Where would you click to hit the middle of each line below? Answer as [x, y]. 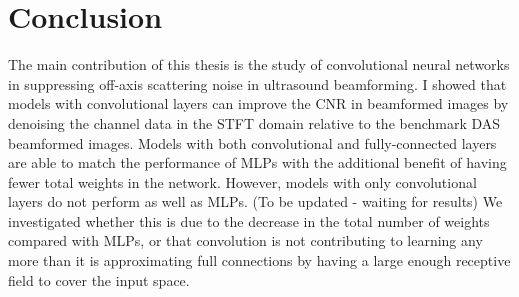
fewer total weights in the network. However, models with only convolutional [242, 181]
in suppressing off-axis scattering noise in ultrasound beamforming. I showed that [257, 83]
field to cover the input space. [99, 279]
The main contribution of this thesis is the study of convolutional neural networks [259, 64]
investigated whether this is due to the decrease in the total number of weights [249, 220]
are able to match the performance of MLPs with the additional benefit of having [257, 162]
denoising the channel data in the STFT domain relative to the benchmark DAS [254, 122]
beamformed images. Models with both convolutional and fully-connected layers [252, 142]
